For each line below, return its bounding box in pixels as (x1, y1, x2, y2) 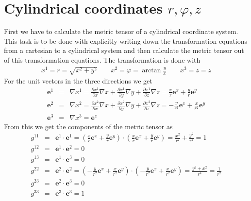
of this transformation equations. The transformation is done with (4, 54, 201, 65)
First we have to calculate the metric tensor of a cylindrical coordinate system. (4, 26, 238, 36)
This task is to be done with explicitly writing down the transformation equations (4, 35, 248, 46)
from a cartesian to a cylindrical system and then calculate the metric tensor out (4, 45, 244, 55)
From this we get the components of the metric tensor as (4, 121, 173, 131)
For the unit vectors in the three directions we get (4, 76, 152, 86)
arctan (142, 67, 161, 74)
